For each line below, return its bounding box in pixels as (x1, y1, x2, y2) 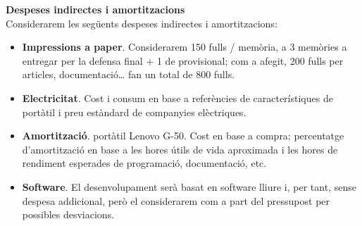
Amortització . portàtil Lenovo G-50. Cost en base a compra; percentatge (22, 128, 344, 143)
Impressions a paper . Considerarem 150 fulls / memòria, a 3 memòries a (22, 39, 347, 54)
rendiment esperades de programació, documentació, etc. (22, 156, 267, 170)
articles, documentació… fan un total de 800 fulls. (22, 67, 235, 82)
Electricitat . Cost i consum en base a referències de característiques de (22, 90, 333, 105)
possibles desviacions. (22, 207, 115, 222)
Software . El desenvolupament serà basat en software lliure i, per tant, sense (22, 179, 356, 194)
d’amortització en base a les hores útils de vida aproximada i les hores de (22, 142, 338, 156)
